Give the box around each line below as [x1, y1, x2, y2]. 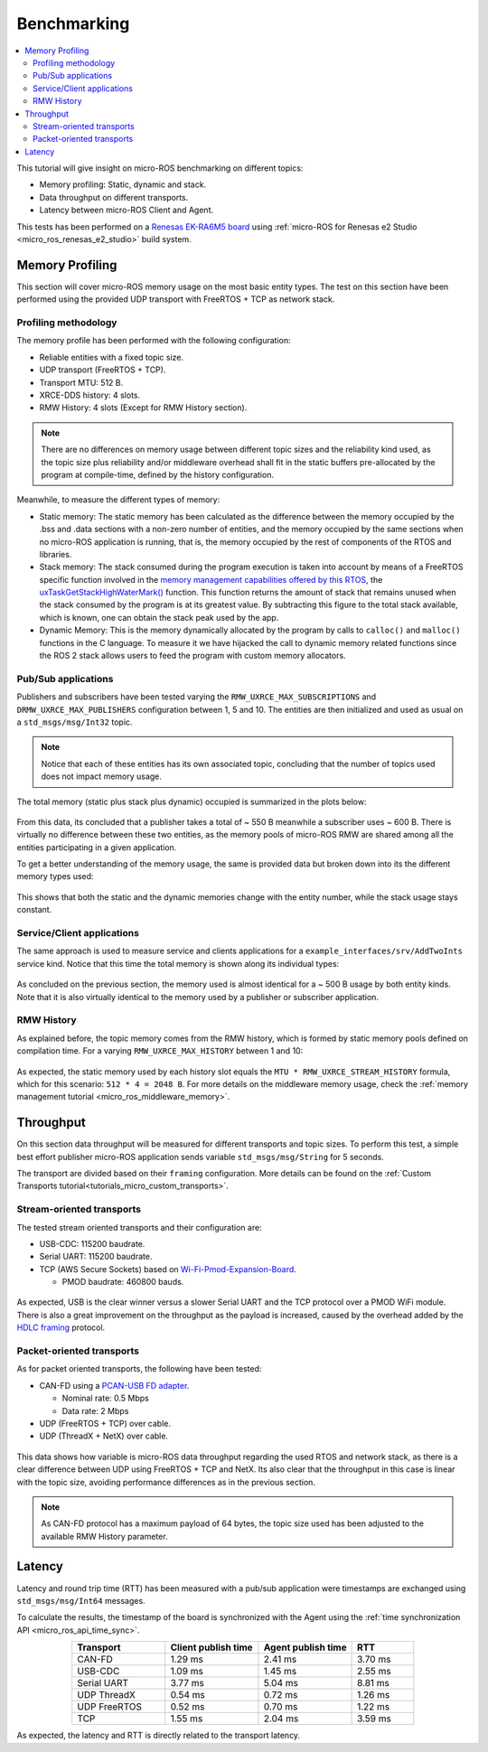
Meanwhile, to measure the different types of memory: [16, 494, 221, 505]
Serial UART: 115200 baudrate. [39, 1251, 153, 1262]
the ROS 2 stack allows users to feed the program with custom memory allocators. [39, 651, 347, 661]
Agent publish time [263, 1641, 347, 1654]
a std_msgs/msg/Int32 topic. [16, 717, 133, 727]
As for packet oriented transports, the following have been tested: [16, 1363, 262, 1374]
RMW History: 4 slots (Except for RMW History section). [39, 402, 248, 413]
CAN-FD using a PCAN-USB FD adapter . [39, 1380, 190, 1391]
